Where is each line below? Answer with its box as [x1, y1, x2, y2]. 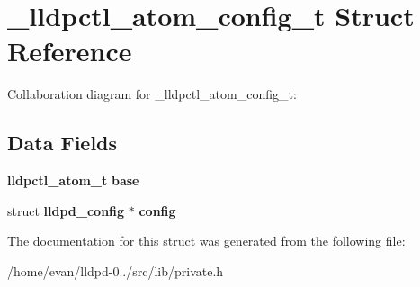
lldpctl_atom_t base [7, 171, 139, 190]
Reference [7, 32, 132, 69]
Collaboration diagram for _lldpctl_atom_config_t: [7, 85, 297, 103]
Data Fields [7, 129, 118, 157]
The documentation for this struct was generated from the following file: [7, 231, 406, 250]
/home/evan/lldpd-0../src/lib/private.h [7, 261, 224, 280]
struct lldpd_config [7, 201, 125, 220]
